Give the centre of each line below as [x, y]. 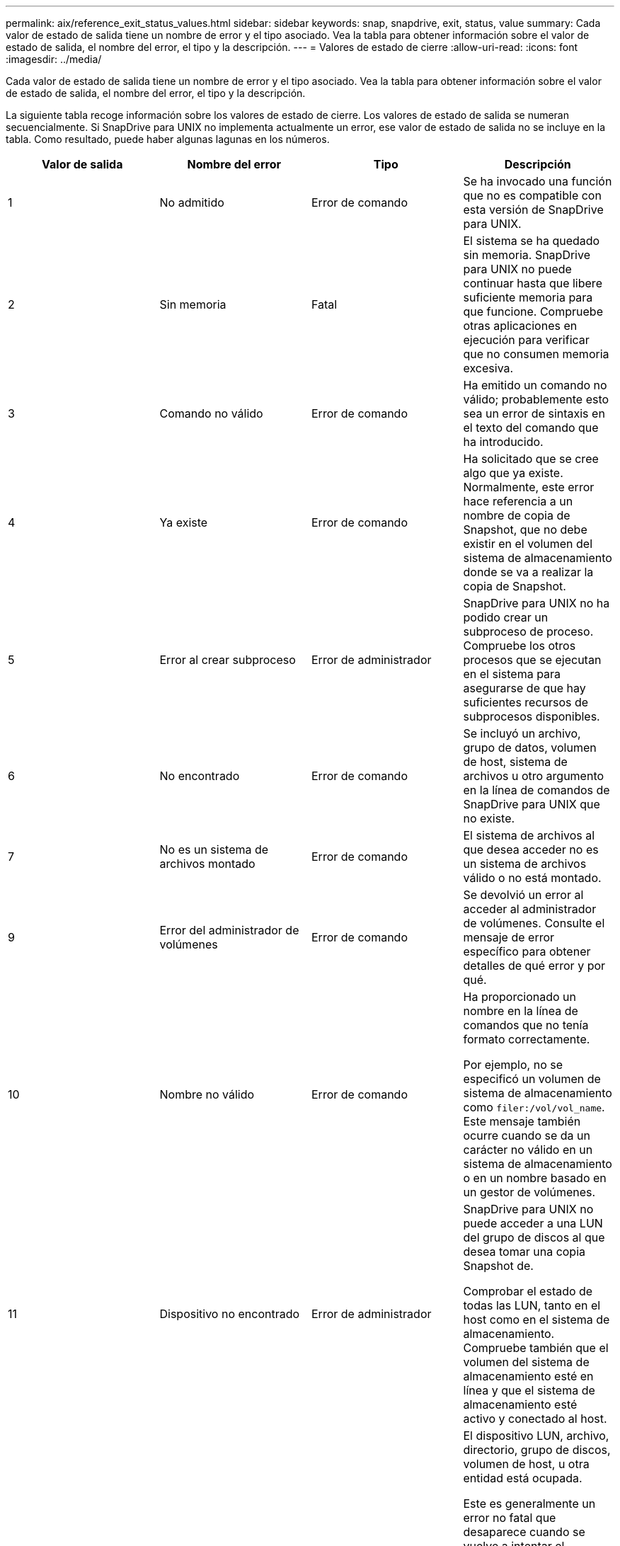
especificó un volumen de [532, 1079]
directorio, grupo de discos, [537, 1450]
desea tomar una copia [524, 1252]
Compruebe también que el [536, 1348]
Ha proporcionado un [520, 997]
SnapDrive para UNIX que [532, 804]
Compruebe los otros [519, 646]
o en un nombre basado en [535, 1178]
